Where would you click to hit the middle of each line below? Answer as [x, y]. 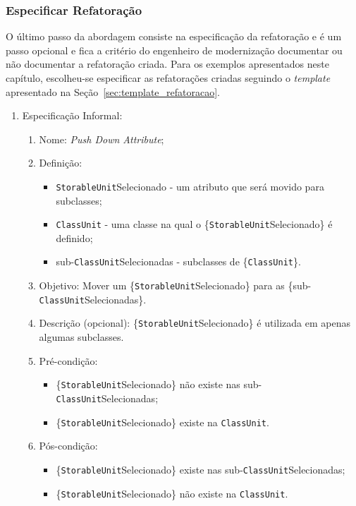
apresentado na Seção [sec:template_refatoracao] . [113, 91]
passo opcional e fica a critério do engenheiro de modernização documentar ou [174, 50]
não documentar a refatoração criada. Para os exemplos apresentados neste [167, 64]
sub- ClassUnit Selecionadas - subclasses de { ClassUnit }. [178, 261]
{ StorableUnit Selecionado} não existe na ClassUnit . [172, 493]
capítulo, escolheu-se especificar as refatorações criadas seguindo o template [168, 78]
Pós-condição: [68, 446]
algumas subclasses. [81, 337]
